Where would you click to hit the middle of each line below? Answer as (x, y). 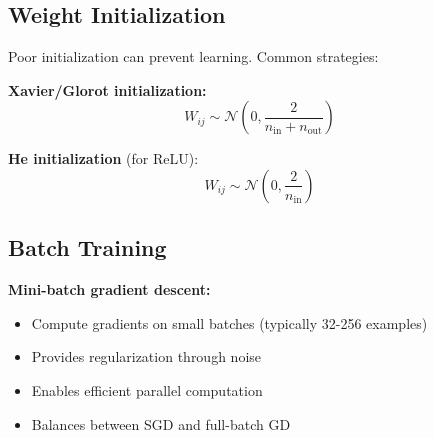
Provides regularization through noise (146, 356)
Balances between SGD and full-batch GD (161, 423)
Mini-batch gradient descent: (109, 289)
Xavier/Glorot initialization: (107, 89)
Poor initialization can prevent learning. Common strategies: (193, 56)
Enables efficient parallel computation (147, 389)
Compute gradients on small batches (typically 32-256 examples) (229, 322)
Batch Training (87, 247)
